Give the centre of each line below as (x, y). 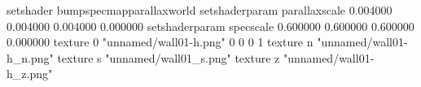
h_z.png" (30, 74)
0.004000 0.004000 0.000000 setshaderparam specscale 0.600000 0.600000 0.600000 (210, 26)
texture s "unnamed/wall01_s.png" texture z (169, 57)
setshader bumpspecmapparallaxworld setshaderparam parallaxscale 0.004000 (200, 10)
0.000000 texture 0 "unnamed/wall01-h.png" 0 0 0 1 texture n (160, 42)
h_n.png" (30, 57)
